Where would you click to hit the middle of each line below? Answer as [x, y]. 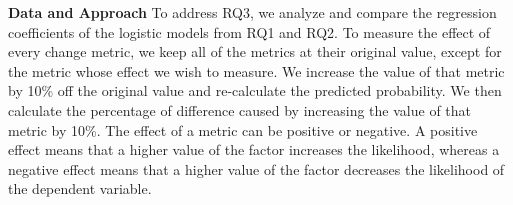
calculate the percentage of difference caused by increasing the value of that [240, 109]
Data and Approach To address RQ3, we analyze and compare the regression [252, 12]
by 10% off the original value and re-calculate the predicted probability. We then [255, 90]
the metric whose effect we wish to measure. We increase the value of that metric [256, 70]
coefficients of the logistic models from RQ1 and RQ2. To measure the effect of [249, 31]
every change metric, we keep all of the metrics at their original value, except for [255, 51]
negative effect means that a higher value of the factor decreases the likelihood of [256, 168]
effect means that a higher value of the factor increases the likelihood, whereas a [254, 149]
